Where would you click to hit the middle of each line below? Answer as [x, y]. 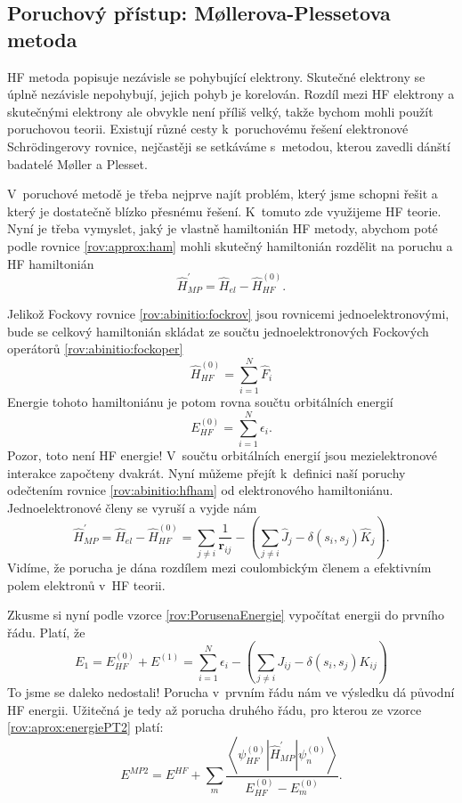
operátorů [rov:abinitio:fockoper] [95, 349]
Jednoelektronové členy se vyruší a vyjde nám [132, 507]
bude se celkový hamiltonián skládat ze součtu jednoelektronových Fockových [218, 331]
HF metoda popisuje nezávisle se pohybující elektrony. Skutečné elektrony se [216, 76]
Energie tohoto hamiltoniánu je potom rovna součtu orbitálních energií [200, 402]
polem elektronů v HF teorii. [86, 584]
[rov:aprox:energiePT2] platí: [85, 727]
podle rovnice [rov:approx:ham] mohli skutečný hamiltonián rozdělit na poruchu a [230, 245]
